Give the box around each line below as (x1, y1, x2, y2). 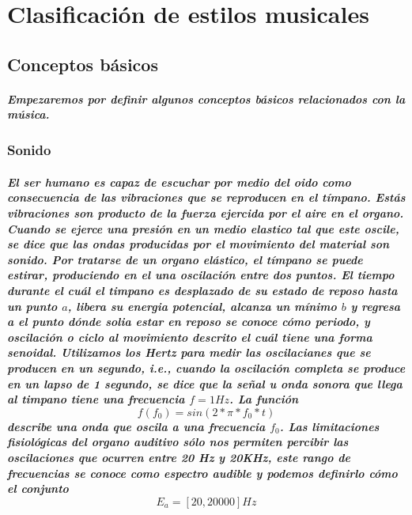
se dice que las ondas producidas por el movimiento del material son (7, 236, 390, 252)
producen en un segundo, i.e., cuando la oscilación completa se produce (7, 359, 406, 376)
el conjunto (7, 480, 69, 497)
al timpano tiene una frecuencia (7, 391, 185, 407)
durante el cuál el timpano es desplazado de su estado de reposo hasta (7, 282, 398, 298)
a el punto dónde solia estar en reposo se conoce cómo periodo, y (7, 313, 370, 330)
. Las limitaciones (279, 418, 380, 434)
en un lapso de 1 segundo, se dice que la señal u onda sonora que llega (7, 375, 403, 392)
